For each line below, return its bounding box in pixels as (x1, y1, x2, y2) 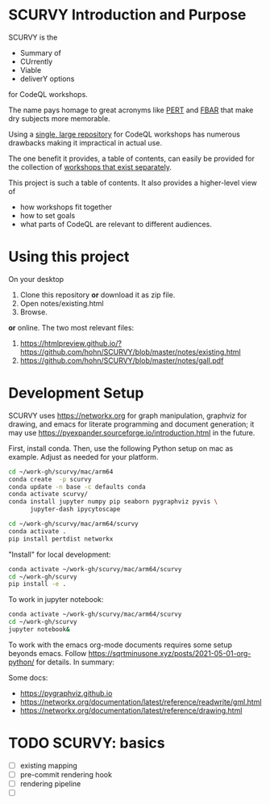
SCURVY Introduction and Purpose (8, 6, 247, 24)
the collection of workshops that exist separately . (8, 162, 172, 171)
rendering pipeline (19, 779, 81, 789)
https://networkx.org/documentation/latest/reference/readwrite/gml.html (19, 697, 262, 706)
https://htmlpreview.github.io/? (19, 338, 123, 348)
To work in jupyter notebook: (8, 595, 104, 604)
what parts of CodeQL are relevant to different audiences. (19, 219, 212, 229)
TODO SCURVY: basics (8, 734, 165, 752)
